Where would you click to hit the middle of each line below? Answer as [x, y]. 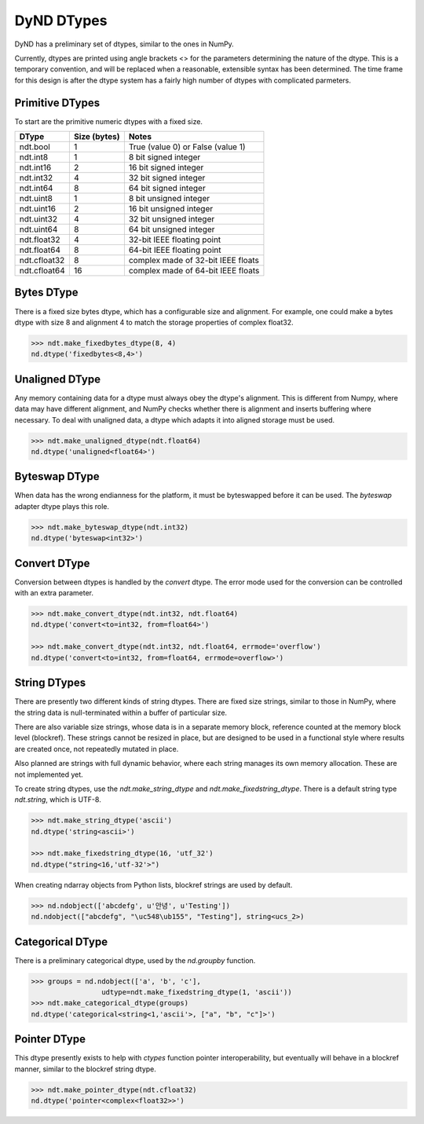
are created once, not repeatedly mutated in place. [97, 749]
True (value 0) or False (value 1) [187, 147]
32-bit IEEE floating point [175, 240]
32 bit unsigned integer [172, 219]
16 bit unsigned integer [171, 209]
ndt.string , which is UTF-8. [58, 800]
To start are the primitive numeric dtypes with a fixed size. [109, 121]
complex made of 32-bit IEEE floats [194, 261]
